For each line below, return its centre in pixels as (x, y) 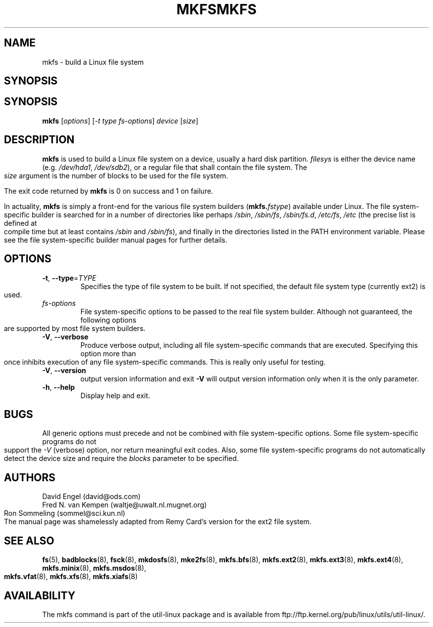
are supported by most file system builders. (75, 328)
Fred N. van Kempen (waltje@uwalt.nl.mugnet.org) (125, 505)
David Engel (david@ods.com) (91, 497)
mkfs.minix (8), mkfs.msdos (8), (94, 568)
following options (108, 320)
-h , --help (59, 387)
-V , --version (64, 370)
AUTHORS (30, 477)
